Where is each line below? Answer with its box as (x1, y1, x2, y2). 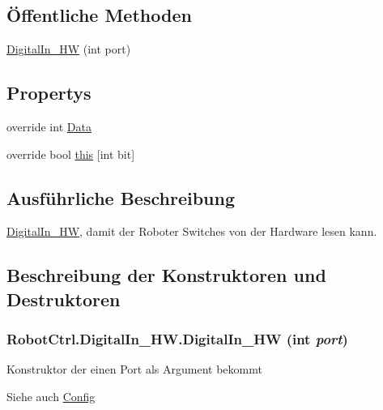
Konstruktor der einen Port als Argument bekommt (6, 361, 262, 378)
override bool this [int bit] (6, 145, 135, 162)
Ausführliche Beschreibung (6, 185, 235, 210)
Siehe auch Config (6, 387, 96, 404)
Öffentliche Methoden (6, 2, 192, 28)
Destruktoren (6, 286, 121, 311)
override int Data (6, 118, 91, 135)
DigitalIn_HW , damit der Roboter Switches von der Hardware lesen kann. (6, 223, 377, 240)
